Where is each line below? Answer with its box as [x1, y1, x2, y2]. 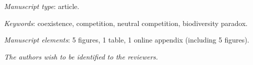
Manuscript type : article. [4, 1, 80, 11]
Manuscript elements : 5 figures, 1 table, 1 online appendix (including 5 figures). [4, 34, 249, 45]
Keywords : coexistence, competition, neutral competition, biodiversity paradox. [4, 17, 248, 28]
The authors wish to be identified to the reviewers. [4, 51, 158, 61]
